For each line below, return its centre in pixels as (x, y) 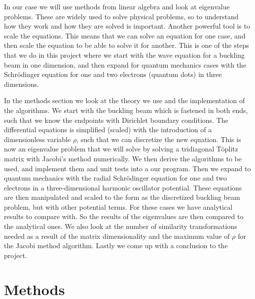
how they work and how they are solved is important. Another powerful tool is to (127, 26)
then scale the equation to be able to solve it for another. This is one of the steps (127, 45)
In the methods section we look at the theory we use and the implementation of (125, 100)
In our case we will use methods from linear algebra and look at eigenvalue (117, 6)
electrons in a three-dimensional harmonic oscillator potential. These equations (123, 187)
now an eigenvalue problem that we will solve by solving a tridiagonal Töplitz (121, 149)
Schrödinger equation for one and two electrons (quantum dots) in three (113, 74)
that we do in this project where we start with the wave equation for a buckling (124, 55)
